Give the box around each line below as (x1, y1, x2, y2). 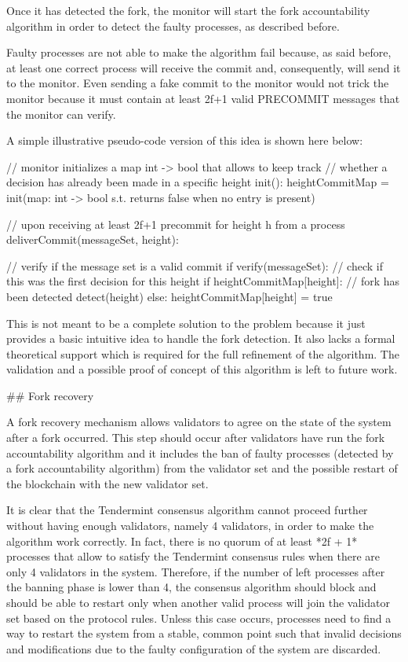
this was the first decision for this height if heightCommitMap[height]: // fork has (6, 273, 400, 289)
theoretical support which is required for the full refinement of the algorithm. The (6, 345, 399, 362)
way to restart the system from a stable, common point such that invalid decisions (6, 625, 402, 642)
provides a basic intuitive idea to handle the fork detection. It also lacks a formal (6, 330, 395, 347)
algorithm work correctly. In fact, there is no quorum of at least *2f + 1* (6, 532, 358, 549)
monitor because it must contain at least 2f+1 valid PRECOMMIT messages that (6, 90, 400, 106)
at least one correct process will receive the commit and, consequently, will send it (6, 59, 401, 75)
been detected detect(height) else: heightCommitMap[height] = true (6, 288, 333, 304)
